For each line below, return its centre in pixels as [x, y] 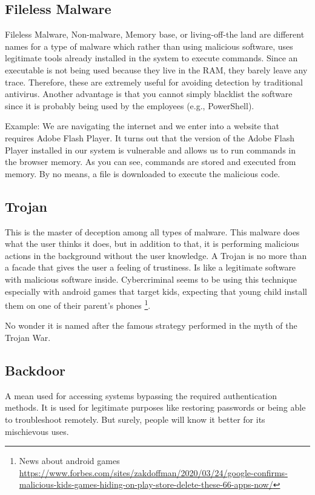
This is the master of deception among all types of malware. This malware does [152, 231]
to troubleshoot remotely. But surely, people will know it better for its [135, 419]
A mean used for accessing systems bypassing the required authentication [141, 395]
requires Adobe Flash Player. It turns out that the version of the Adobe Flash [150, 137]
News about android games [69, 461]
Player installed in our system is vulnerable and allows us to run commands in [151, 150]
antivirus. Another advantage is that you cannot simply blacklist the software [149, 94]
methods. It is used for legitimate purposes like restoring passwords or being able [155, 407]
